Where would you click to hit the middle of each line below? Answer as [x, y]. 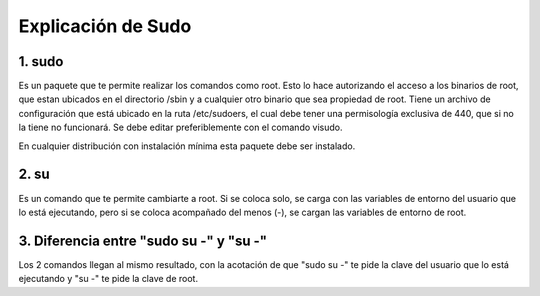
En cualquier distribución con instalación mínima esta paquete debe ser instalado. [187, 146]
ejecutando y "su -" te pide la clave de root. [108, 279]
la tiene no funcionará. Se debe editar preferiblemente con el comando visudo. [180, 127]
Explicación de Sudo [105, 26]
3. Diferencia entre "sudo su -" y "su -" [143, 240]
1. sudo [41, 61]
